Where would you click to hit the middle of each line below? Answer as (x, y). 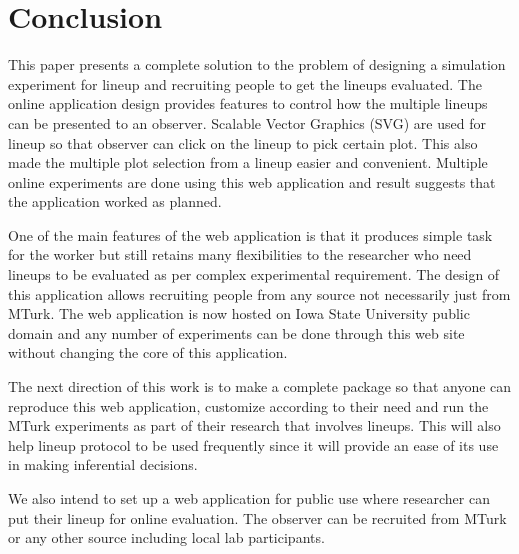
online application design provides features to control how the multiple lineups (248, 103)
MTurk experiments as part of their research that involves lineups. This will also (254, 425)
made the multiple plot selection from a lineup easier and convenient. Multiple (248, 162)
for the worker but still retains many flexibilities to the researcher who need (240, 254)
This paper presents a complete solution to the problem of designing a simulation (257, 64)
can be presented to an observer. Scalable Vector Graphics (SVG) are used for (247, 122)
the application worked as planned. (115, 201)
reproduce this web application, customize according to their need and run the (248, 405)
